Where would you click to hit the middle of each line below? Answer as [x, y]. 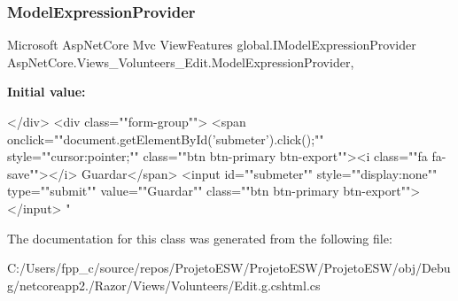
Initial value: [47, 92]
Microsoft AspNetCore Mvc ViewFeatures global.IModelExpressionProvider [212, 45]
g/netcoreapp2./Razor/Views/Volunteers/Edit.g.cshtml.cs [164, 285]
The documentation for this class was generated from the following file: [200, 238]
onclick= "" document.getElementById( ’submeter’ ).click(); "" [166, 139]
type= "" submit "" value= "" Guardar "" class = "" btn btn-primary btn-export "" [209, 191]
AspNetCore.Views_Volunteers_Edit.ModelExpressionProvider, [181, 62]
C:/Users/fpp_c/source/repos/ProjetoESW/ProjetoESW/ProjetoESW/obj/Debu [229, 268]
